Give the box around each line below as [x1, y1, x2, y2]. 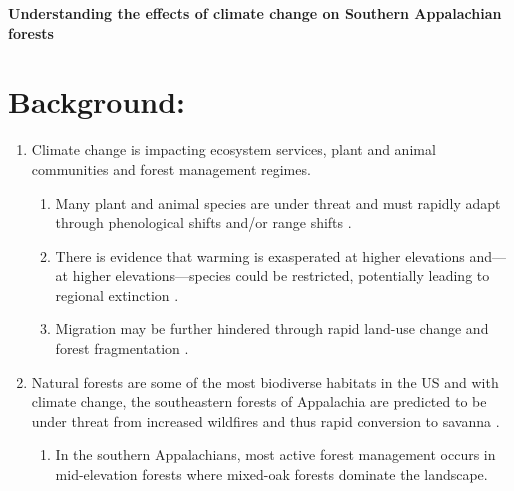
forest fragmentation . [55, 338, 189, 359]
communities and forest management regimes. [31, 158, 311, 179]
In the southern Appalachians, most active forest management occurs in [55, 444, 496, 465]
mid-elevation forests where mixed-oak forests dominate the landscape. [55, 464, 488, 485]
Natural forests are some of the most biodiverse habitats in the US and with [31, 371, 499, 392]
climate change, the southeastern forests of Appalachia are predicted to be [31, 391, 487, 412]
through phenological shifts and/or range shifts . [55, 212, 352, 233]
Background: [8, 81, 186, 122]
